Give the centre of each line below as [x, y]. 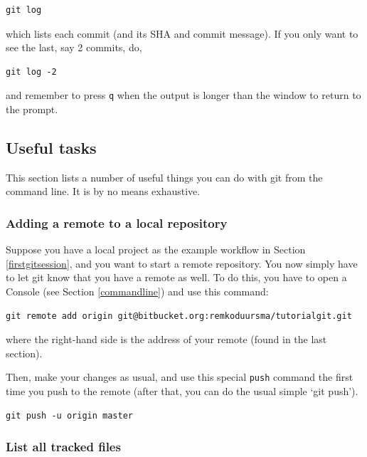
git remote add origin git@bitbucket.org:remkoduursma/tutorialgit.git [179, 316]
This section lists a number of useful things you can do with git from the [164, 177]
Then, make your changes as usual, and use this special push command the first [180, 377]
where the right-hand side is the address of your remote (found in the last [166, 339]
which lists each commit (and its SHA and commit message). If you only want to [182, 33]
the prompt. [32, 109]
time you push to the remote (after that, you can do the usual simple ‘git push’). [182, 391]
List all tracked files [63, 447]
